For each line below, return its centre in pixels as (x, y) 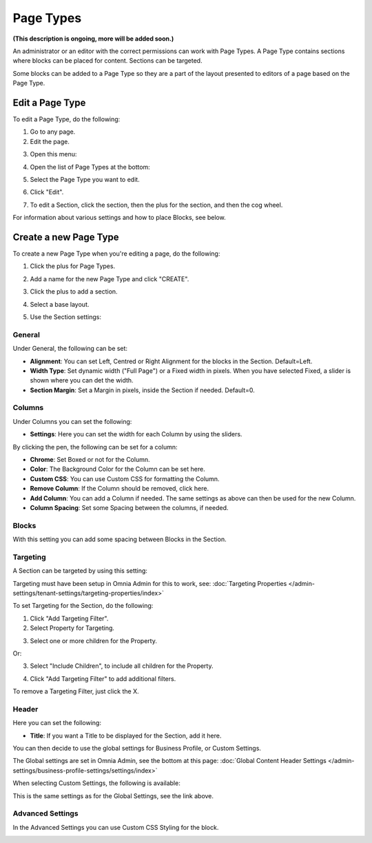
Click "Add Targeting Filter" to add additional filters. (103, 678)
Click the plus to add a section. (74, 292)
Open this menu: (53, 154)
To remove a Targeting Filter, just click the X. (76, 691)
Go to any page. (53, 132)
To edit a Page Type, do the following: (66, 119)
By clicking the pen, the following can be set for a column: (95, 447)
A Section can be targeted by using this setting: (80, 571)
